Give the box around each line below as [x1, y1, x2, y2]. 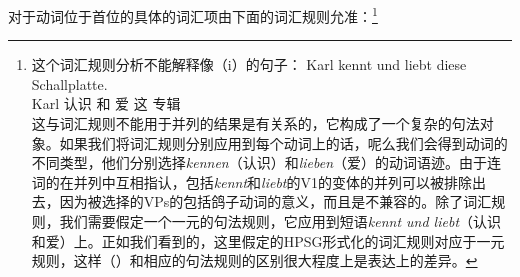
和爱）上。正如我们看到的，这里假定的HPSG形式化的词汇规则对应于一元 [31, 230, 505, 251]
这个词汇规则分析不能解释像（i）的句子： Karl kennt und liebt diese [31, 54, 467, 75]
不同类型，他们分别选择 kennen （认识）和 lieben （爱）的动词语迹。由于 [31, 152, 488, 173]
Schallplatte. [31, 73, 108, 94]
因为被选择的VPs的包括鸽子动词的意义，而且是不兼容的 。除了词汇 [59, 191, 492, 212]
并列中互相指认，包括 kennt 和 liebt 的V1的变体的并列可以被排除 [73, 171, 472, 192]
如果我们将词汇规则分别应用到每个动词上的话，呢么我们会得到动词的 [59, 132, 508, 153]
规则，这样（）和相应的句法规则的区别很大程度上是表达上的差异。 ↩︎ [31, 250, 478, 271]
